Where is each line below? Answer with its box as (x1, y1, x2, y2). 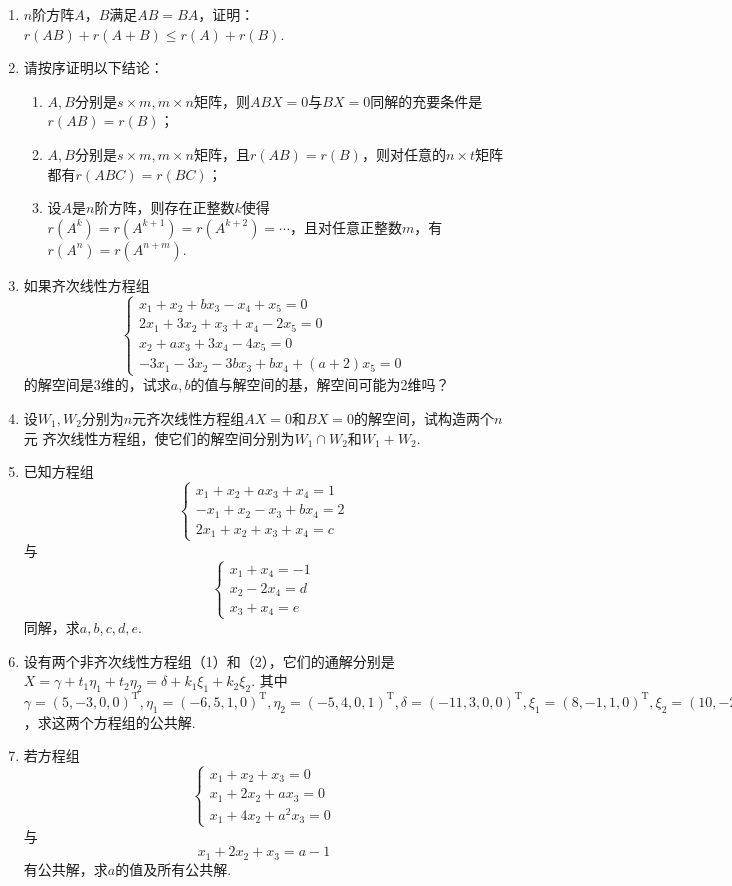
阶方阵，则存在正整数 (94, 197, 235, 218)
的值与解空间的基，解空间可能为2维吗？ (190, 374, 450, 395)
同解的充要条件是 (370, 90, 483, 111)
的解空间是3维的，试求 (23, 374, 171, 395)
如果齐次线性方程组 (23, 274, 150, 295)
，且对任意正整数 (289, 216, 402, 237)
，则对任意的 (361, 143, 446, 164)
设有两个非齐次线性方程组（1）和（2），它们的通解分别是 (23, 650, 395, 671)
